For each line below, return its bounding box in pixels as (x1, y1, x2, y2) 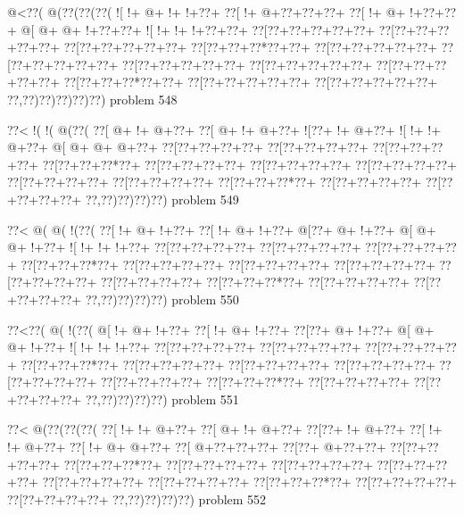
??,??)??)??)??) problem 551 (85, 389, 239, 408)
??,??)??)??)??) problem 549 (85, 189, 239, 208)
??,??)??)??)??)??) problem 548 (7, 89, 178, 108)
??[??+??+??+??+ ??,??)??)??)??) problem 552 (7, 489, 267, 508)
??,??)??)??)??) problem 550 (85, 289, 239, 308)
